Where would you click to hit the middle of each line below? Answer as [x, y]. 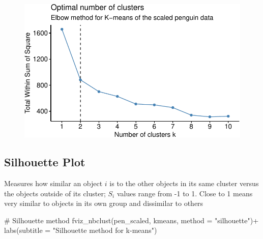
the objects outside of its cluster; [55, 193]
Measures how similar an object [53, 183]
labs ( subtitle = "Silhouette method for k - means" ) [81, 230]
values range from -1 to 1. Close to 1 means [185, 193]
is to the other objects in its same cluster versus [184, 183]
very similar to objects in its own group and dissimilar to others [104, 203]
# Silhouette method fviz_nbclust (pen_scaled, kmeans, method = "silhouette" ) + [131, 220]
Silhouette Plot [45, 162]
